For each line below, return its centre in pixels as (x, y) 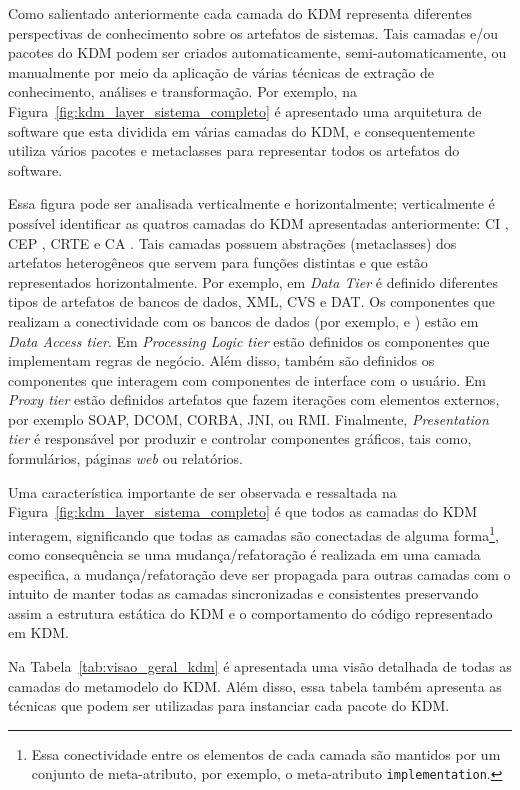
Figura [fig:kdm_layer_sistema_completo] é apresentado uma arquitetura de (245, 110)
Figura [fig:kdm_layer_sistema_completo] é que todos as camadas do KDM (243, 511)
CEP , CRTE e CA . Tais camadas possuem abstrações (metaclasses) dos (232, 242)
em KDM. (38, 632)
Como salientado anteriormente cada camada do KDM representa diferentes (240, 13)
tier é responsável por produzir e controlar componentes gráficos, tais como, (240, 438)
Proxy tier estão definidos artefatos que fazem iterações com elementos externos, (254, 399)
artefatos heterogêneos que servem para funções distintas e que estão (218, 262)
